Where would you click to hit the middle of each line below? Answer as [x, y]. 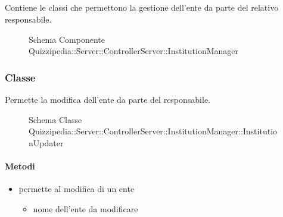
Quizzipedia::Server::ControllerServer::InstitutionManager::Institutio [153, 131]
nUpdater [46, 142]
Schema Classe [55, 119]
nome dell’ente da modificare [85, 208]
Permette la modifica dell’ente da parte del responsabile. [108, 99]
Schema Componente [67, 39]
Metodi [20, 166]
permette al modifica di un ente [77, 189]
